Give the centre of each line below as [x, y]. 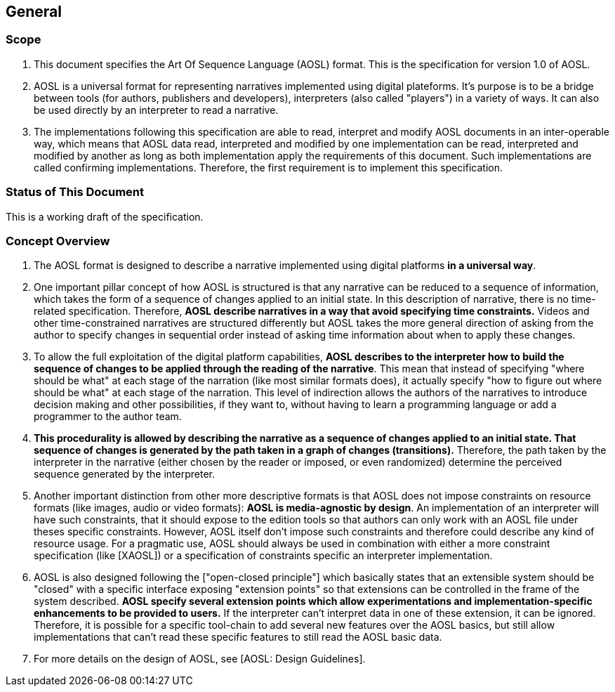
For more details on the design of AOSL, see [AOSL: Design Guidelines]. [200, 659]
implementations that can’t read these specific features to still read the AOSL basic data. [238, 637]
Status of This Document [75, 192]
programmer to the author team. [108, 417]
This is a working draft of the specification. [105, 216]
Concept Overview [58, 241]
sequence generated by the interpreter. [124, 474]
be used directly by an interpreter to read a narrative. [156, 110]
